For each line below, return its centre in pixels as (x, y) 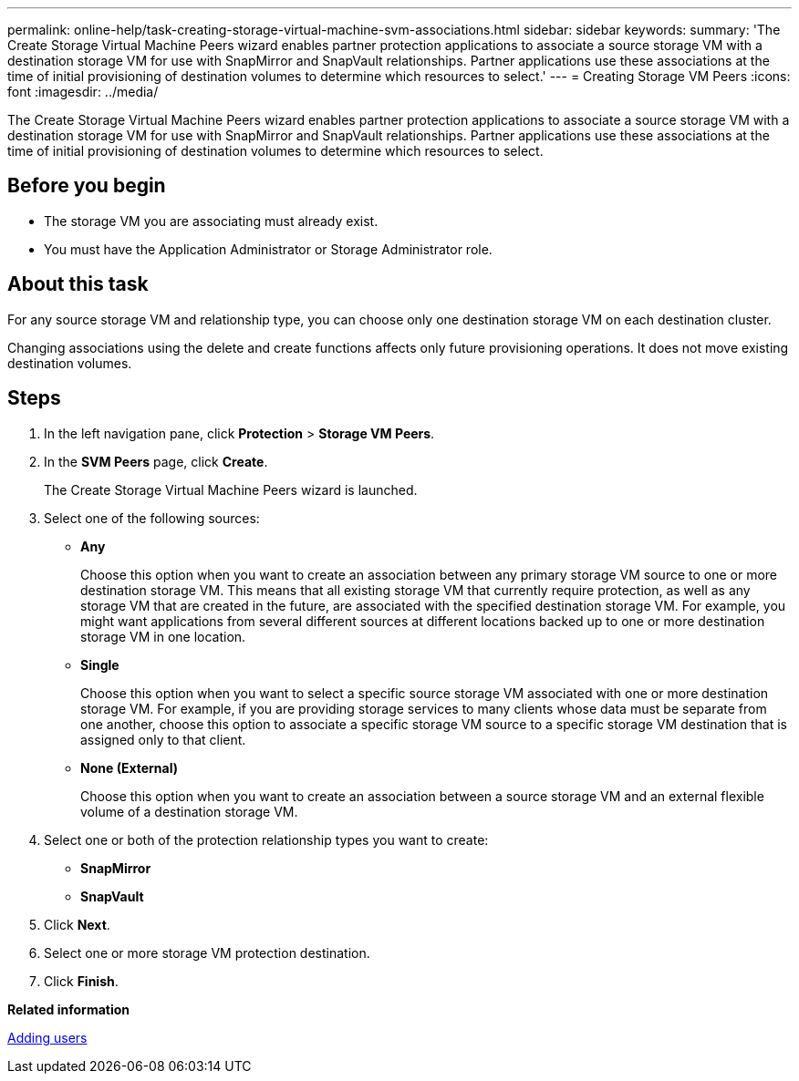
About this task (78, 284)
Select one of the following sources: (152, 518)
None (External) (130, 767)
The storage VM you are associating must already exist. (211, 221)
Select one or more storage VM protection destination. (207, 952)
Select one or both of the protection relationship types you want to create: (266, 839)
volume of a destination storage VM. (189, 811)
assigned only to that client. (163, 739)
